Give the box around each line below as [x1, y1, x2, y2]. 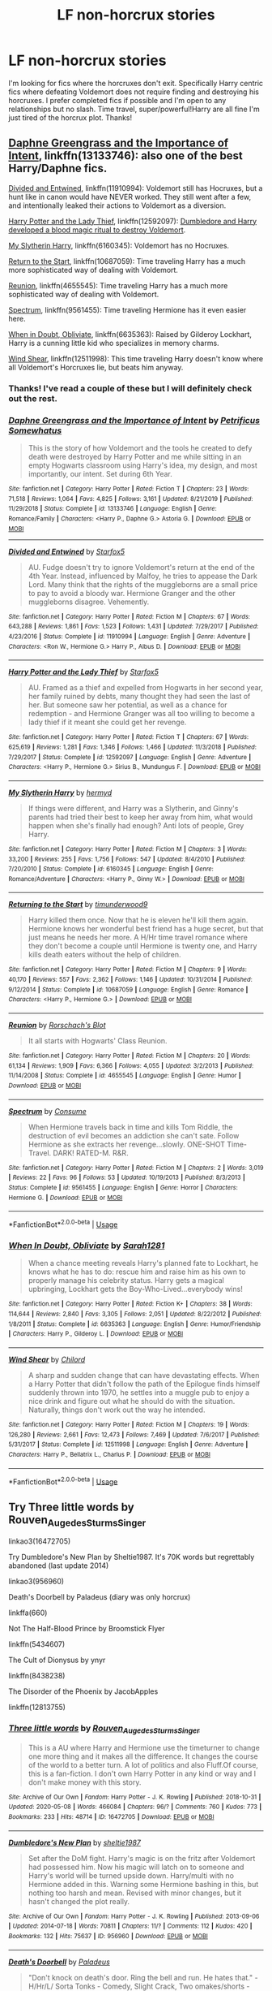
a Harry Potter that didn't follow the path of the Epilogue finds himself [28, 1379, 261, 1389]
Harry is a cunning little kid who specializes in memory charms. [8, 338, 220, 348]
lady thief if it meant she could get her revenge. [28, 717, 187, 728]
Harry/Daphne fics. [8, 162, 108, 175]
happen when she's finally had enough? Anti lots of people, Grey [28, 820, 244, 830]
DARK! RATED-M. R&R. [53, 1147, 129, 1158]
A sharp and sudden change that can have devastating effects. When [28, 1370, 260, 1380]
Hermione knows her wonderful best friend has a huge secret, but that [28, 924, 264, 934]
